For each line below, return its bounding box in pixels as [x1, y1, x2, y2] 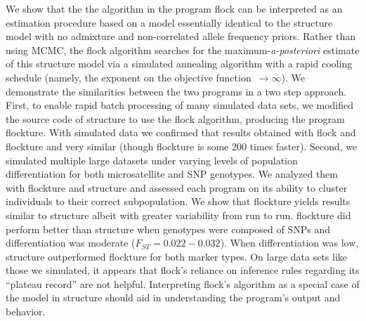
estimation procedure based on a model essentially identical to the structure [6, 15, 333, 30]
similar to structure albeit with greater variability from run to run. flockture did [6, 207, 351, 222]
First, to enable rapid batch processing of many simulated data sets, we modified [6, 98, 354, 112]
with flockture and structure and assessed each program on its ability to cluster [6, 180, 348, 195]
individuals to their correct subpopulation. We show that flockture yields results [6, 194, 351, 209]
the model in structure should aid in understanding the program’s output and [6, 290, 341, 305]
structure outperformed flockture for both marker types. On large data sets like [6, 249, 348, 263]
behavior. [6, 304, 46, 319]
